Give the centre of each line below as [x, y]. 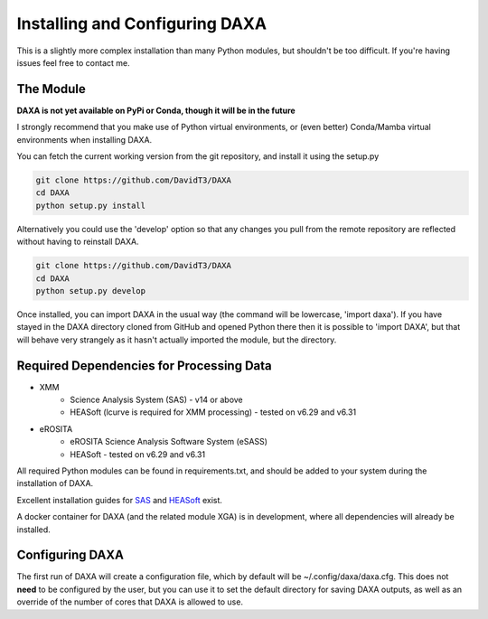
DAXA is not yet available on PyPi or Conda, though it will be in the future [156, 110]
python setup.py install [91, 205]
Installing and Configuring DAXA [141, 23]
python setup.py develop [91, 291]
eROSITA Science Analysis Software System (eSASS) [169, 442]
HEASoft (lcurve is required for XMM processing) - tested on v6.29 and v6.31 [213, 412]
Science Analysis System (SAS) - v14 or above [156, 399]
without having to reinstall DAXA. [78, 242]
